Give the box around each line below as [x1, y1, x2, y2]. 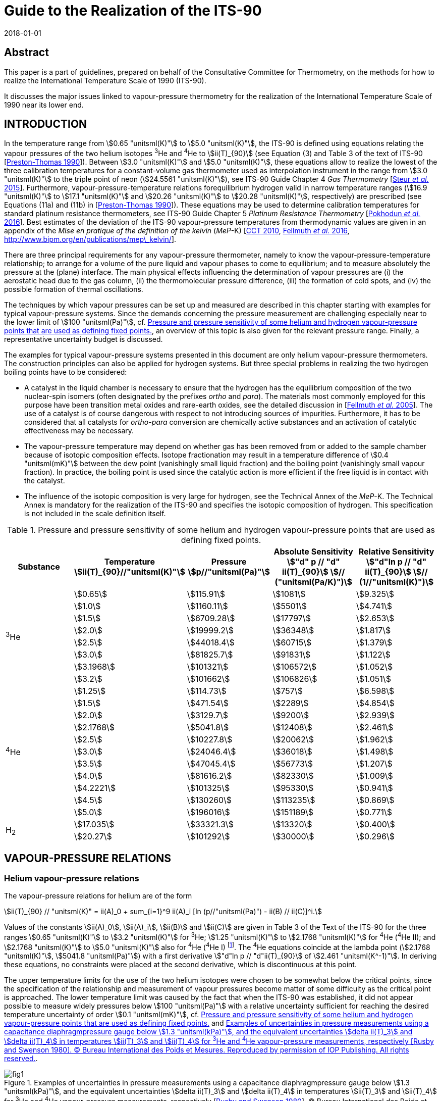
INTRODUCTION [4, 118, 87, 131]
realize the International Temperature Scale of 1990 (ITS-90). [4, 76, 206, 85]
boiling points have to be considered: [4, 368, 127, 377]
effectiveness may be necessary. [24, 426, 134, 435]
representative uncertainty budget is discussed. [4, 335, 163, 344]
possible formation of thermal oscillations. [4, 285, 143, 294]
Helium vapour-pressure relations [4, 873, 139, 883]
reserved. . [4, 1054, 38, 1063]
